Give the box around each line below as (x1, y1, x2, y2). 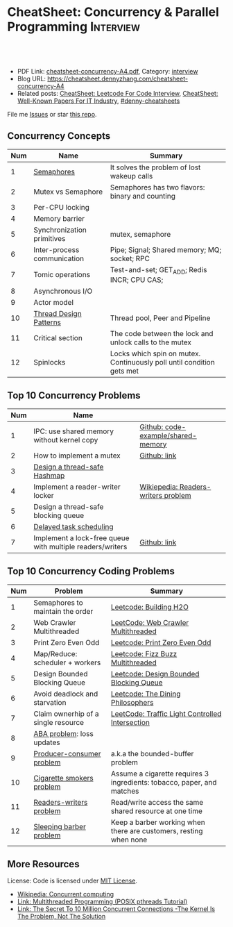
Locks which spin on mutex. (110, 349, 201, 358)
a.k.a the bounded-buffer (110, 749, 194, 758)
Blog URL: (17, 74, 46, 83)
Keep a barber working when (110, 817, 206, 827)
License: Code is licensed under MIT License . (7, 876, 137, 885)
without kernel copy (33, 435, 98, 444)
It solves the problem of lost (110, 162, 201, 172)
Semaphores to (33, 598, 83, 608)
